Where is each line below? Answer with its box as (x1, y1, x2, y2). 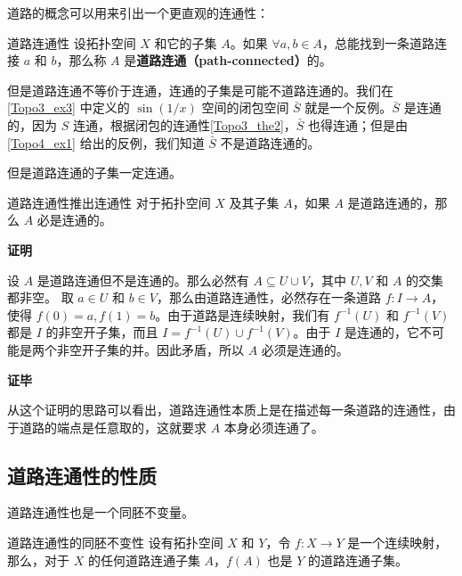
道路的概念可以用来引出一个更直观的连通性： (7, 4, 269, 21)
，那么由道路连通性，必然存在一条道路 (157, 288, 381, 307)
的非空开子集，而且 (45, 323, 158, 341)
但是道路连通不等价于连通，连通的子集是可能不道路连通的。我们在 (7, 80, 393, 99)
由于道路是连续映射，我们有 (167, 305, 330, 324)
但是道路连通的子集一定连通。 (7, 163, 182, 182)
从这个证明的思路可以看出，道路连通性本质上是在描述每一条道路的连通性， (7, 400, 443, 419)
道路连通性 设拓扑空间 (7, 33, 136, 52)
